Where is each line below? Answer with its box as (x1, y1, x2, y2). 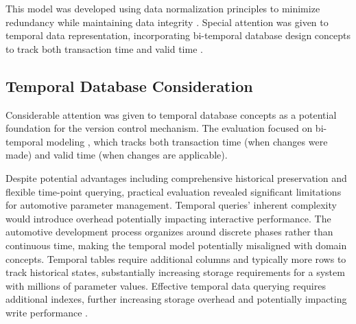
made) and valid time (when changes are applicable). (5, 148, 228, 162)
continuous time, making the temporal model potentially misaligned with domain (5, 238, 347, 252)
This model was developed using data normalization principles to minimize (5, 1, 320, 15)
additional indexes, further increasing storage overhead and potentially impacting (5, 292, 347, 306)
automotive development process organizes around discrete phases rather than (5, 224, 333, 239)
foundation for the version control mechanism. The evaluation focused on (5, 121, 313, 135)
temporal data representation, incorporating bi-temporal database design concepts (5, 28, 351, 43)
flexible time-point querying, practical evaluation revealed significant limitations (5, 184, 342, 198)
